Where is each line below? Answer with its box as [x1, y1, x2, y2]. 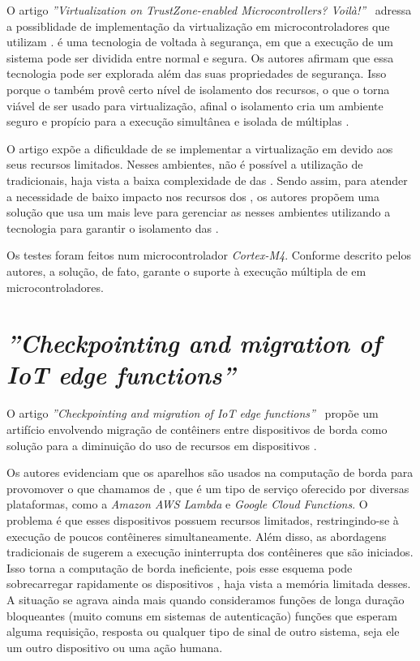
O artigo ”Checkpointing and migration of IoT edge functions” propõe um [6, 405, 379, 422]
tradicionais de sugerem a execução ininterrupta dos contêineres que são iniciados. [6, 543, 414, 560]
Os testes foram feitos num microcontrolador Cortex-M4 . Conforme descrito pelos [6, 247, 411, 264]
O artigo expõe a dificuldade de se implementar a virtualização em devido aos [6, 139, 393, 157]
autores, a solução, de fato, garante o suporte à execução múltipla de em [6, 262, 366, 279]
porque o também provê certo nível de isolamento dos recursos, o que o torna [6, 80, 390, 97]
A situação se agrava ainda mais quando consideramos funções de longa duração [6, 590, 405, 607]
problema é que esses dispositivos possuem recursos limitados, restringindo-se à [6, 511, 399, 528]
